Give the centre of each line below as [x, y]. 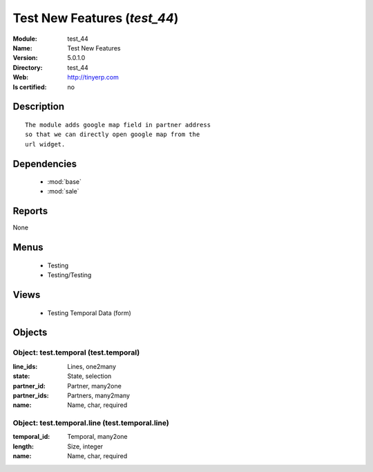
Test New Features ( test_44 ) [96, 18]
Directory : [28, 67]
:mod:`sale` [63, 191]
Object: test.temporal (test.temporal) [76, 352]
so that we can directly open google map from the [113, 134]
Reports [30, 211]
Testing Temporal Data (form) [89, 313]
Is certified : [30, 87]
